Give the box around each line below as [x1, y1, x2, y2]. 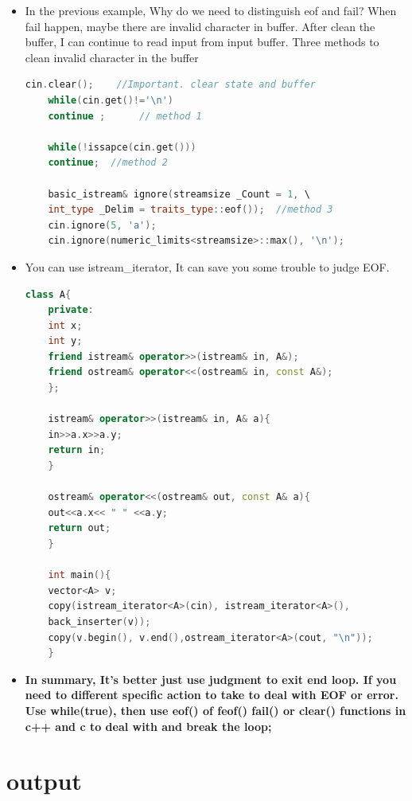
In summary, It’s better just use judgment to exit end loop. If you [25, 670, 397, 687]
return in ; [48, 444, 106, 456]
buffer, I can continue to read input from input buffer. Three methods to [25, 33, 379, 50]
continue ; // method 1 [48, 110, 202, 122]
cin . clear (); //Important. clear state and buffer [25, 79, 316, 91]
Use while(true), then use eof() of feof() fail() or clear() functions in [25, 701, 406, 718]
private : [48, 304, 94, 316]
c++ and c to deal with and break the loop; [25, 717, 272, 734]
